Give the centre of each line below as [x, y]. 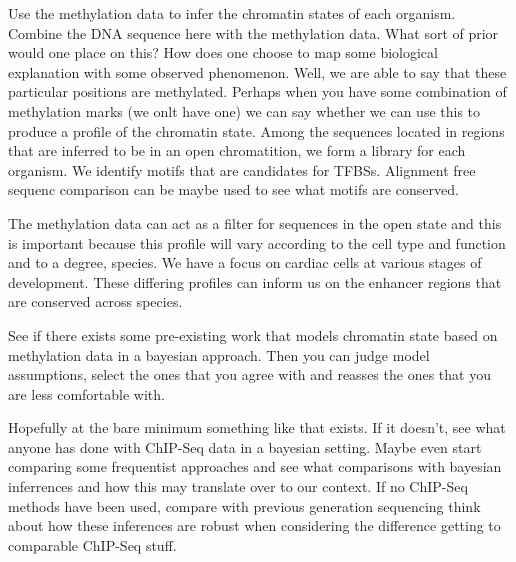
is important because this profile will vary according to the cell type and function [257, 242]
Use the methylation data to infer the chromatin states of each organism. [232, 13]
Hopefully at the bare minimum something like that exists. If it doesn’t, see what [257, 427]
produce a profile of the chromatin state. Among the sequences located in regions [256, 130]
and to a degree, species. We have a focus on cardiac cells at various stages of [245, 262]
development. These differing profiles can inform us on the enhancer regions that [255, 281]
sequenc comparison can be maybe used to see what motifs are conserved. [233, 189]
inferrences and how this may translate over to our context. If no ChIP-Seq [238, 486]
